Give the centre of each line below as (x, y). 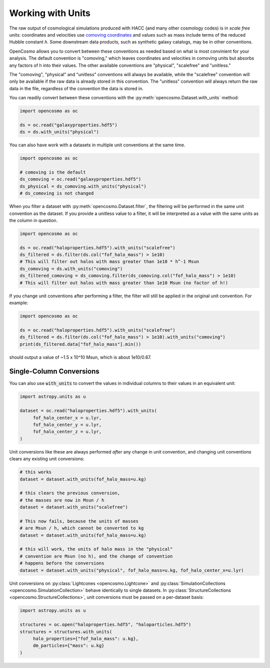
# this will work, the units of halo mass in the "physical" (96, 549)
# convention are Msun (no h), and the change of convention (96, 556)
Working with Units (50, 13)
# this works (36, 472)
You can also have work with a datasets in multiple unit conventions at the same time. (97, 145)
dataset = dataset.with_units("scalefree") (74, 507)
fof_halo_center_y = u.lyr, (67, 424)
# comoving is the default (53, 172)
